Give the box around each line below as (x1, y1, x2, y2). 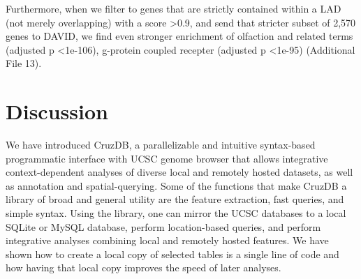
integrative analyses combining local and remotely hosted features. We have (6, 233, 329, 248)
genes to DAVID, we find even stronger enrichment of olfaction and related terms (6, 29, 353, 43)
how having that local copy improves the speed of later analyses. (6, 260, 281, 275)
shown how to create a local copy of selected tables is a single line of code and (6, 246, 339, 261)
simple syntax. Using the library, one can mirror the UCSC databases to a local (6, 206, 346, 220)
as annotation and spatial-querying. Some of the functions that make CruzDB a (6, 178, 347, 193)
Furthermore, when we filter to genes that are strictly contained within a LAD (6, 1, 341, 15)
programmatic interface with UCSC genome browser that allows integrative (6, 151, 328, 165)
